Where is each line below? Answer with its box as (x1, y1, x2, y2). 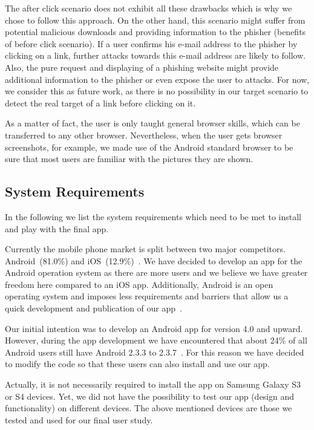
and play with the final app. (5, 222, 109, 235)
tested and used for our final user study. (5, 413, 153, 426)
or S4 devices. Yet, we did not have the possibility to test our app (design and (5, 389, 295, 402)
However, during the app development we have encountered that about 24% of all (5, 334, 307, 347)
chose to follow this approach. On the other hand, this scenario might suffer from (5, 13, 306, 26)
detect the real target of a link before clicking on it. (5, 96, 196, 109)
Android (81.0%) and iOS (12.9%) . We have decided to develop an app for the (5, 254, 303, 267)
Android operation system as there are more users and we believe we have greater (5, 266, 308, 279)
